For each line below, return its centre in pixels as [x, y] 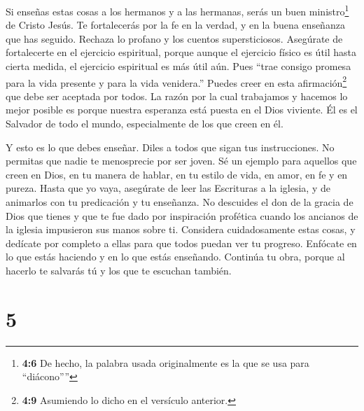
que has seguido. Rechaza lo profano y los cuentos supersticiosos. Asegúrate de [174, 38]
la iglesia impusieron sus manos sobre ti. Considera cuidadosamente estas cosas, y [181, 229]
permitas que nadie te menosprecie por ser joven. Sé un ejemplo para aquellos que [181, 161]
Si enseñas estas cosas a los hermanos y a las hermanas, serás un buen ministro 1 [177, 10]
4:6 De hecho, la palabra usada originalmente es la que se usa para [166, 362]
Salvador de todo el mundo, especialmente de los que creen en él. [145, 124]
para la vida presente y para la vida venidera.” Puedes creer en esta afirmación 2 [176, 81]
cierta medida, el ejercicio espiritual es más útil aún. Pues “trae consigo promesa [178, 66]
